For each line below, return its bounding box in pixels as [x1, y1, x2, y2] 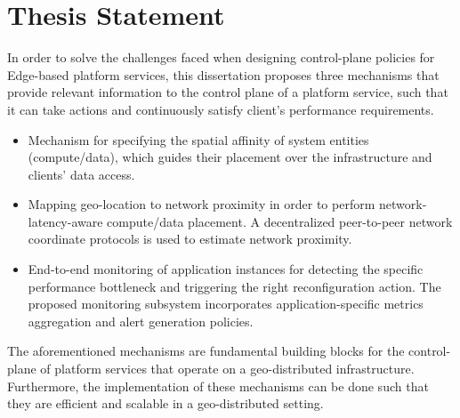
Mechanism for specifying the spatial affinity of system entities [28, 130, 369, 149]
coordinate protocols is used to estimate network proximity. [28, 229, 352, 248]
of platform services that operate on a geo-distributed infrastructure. [40, 359, 415, 378]
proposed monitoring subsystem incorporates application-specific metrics [28, 294, 424, 313]
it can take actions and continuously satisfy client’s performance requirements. [7, 100, 434, 118]
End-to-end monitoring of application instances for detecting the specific [28, 260, 424, 278]
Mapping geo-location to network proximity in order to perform [28, 195, 375, 213]
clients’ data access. [28, 165, 135, 183]
